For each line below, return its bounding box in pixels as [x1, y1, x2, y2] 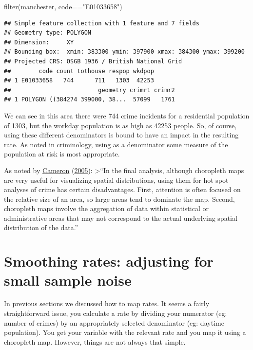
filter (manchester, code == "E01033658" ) [4, 1, 122, 11]
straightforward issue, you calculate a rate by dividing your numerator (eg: [4, 308, 227, 318]
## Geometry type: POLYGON [4, 29, 91, 37]
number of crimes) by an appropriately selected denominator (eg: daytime [4, 317, 224, 328]
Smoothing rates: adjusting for [4, 251, 214, 271]
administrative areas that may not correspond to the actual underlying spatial [4, 213, 237, 223]
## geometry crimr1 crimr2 [4, 86, 175, 94]
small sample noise [4, 270, 132, 290]
